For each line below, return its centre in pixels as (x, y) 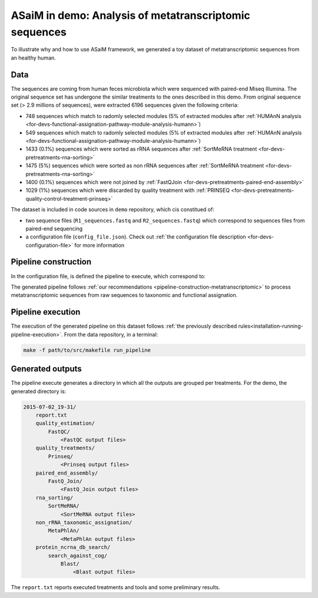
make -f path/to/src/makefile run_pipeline (87, 350)
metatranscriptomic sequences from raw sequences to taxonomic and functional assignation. (124, 295)
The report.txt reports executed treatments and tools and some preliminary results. (115, 587)
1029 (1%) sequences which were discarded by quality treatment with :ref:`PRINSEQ (127, 190)
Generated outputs (46, 369)
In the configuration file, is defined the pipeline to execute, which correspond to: (108, 276)
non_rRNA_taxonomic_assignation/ (84, 522)
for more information (100, 245)
